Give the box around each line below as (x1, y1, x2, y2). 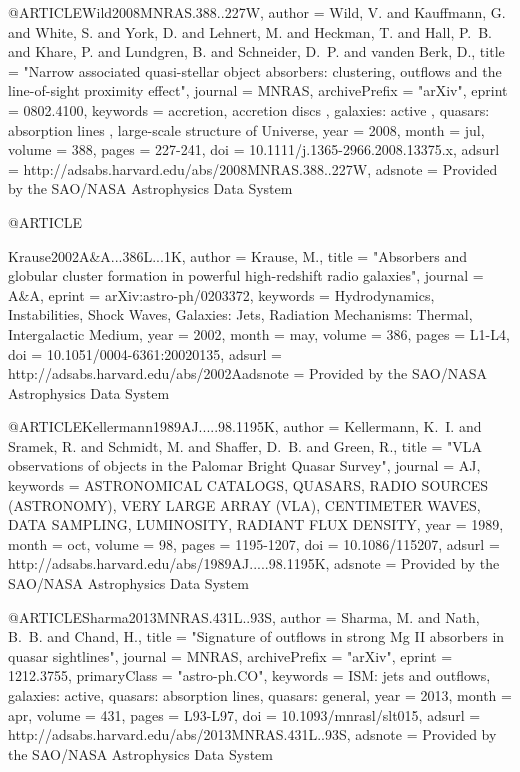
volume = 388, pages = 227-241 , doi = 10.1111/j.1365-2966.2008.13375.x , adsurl (8, 139, 500, 160)
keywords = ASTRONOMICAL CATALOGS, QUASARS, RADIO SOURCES (8, 475, 489, 496)
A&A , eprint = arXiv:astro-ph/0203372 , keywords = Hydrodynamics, (8, 284, 435, 305)
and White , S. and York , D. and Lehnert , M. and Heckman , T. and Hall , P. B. (8, 21, 492, 42)
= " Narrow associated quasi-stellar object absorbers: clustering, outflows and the (8, 60, 502, 81)
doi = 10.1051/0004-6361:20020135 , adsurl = (8, 343, 282, 364)
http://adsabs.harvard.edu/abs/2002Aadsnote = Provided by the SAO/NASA (8, 363, 488, 384)
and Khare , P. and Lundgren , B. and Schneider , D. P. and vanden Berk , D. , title (8, 41, 505, 62)
